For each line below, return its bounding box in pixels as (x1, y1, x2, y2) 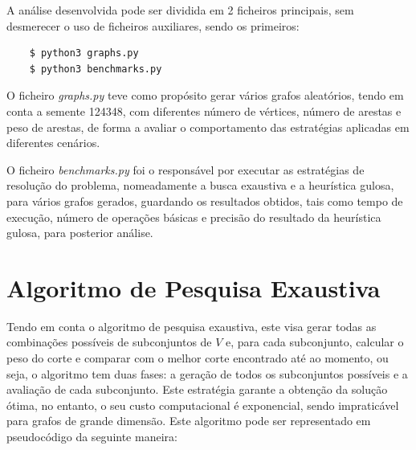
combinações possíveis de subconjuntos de (6, 333, 212, 350)
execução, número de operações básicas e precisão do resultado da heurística (6, 208, 381, 225)
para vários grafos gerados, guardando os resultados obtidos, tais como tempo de (6, 192, 403, 209)
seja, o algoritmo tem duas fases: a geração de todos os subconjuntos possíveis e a (6, 365, 408, 382)
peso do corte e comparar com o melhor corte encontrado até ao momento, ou (6, 350, 389, 366)
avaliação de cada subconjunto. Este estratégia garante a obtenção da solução (6, 381, 388, 398)
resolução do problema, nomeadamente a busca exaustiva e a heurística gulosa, (6, 177, 394, 194)
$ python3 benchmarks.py (29, 63, 162, 75)
